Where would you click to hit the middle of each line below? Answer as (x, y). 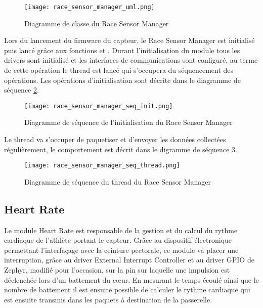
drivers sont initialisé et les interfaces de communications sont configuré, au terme (131, 60)
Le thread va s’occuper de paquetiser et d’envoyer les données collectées (115, 139)
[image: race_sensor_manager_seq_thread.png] (102, 166)
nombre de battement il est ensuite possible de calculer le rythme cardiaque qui (127, 290)
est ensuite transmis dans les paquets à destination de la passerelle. (108, 299)
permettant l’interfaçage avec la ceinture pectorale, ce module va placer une (121, 250)
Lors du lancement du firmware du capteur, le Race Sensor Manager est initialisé (129, 40)
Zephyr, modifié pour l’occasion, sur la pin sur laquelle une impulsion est (117, 270)
